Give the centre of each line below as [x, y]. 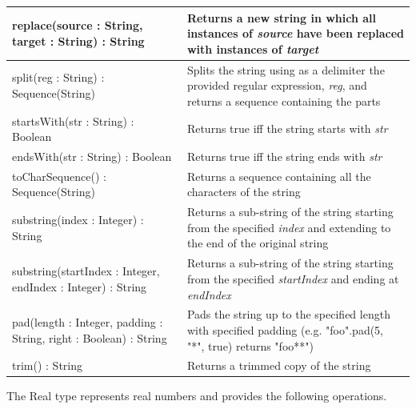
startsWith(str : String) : [73, 120]
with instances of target [253, 48]
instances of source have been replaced [296, 33]
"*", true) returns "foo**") [250, 345]
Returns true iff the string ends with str [284, 156]
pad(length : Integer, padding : [88, 322]
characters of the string [244, 192]
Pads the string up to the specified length [288, 314]
